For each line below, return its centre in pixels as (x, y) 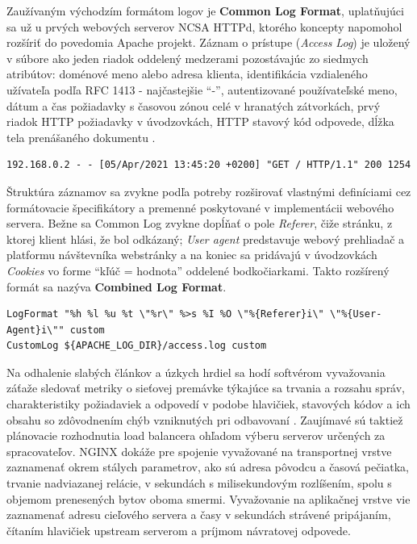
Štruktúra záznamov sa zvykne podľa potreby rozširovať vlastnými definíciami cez (209, 191)
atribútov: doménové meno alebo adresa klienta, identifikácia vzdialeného (187, 74)
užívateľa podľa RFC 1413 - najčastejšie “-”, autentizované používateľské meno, (202, 89)
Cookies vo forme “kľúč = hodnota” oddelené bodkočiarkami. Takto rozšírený (198, 270)
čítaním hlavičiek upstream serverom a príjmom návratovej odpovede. (179, 530)
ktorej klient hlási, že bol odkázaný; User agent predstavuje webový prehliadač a (206, 239)
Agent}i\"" (35, 330)
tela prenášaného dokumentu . (81, 137)
